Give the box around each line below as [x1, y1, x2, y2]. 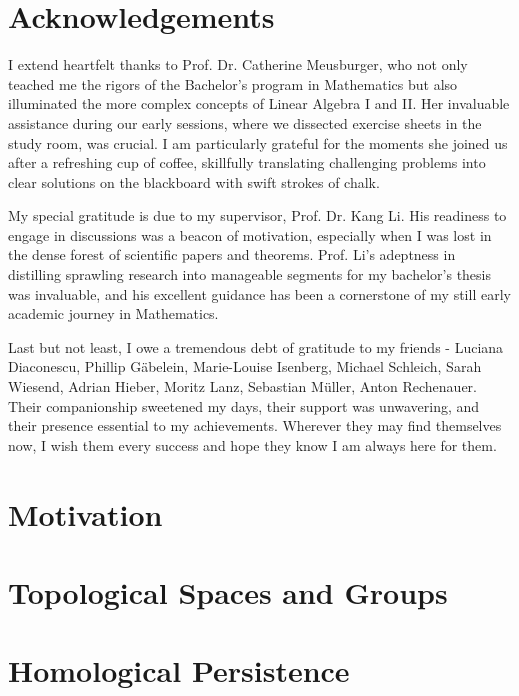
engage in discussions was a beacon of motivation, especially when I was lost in [8, 224, 492, 245]
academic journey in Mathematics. [8, 303, 219, 324]
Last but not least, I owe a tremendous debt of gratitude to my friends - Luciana [8, 336, 504, 357]
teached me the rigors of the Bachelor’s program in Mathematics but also [8, 73, 458, 94]
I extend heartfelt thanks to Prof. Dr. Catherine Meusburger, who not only [8, 54, 468, 75]
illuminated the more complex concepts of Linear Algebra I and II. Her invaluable [8, 93, 510, 114]
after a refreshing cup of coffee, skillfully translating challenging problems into [8, 152, 486, 173]
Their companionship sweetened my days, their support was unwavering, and [8, 395, 480, 416]
